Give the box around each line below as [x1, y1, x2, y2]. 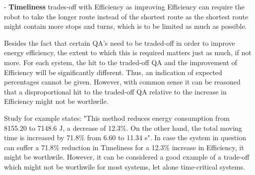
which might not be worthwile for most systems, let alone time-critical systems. [4, 161, 245, 172]
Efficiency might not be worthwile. [4, 96, 109, 106]
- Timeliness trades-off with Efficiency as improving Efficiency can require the [4, 1, 245, 11]
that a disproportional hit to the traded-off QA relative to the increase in [4, 86, 227, 96]
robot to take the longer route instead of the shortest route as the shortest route [4, 11, 249, 21]
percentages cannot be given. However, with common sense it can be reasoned [4, 77, 241, 87]
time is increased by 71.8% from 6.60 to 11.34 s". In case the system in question [4, 132, 246, 143]
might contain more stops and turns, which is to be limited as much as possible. [4, 21, 247, 31]
